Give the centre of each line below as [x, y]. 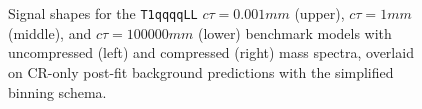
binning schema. [57, 91]
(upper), [319, 13]
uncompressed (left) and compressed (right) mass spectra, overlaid [211, 52]
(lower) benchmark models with [295, 32]
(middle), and [50, 32]
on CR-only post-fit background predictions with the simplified [201, 72]
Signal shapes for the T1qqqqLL [103, 13]
